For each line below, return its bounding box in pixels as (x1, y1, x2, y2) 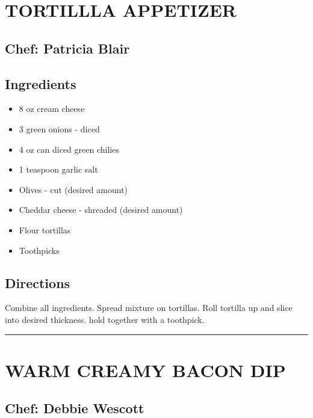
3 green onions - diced (19, 122, 100, 135)
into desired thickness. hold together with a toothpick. (5, 313, 205, 325)
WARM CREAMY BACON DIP (5, 357, 286, 382)
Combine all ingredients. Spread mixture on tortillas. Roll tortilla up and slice (5, 301, 293, 314)
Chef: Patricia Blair (5, 38, 130, 57)
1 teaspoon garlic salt (19, 163, 98, 176)
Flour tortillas (19, 223, 71, 236)
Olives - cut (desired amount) (19, 183, 128, 195)
